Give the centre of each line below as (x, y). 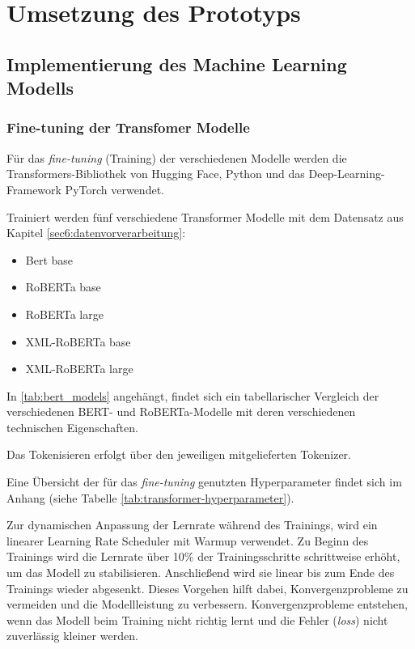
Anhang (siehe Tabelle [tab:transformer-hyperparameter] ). (150, 497)
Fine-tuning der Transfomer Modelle (128, 127)
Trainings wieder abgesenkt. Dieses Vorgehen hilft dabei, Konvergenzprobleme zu (207, 588)
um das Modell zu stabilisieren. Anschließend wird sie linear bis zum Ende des (201, 573)
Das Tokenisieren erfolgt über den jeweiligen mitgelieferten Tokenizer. (179, 454)
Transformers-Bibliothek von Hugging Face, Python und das (156, 174)
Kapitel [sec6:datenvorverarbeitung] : (96, 233)
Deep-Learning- (347, 174)
